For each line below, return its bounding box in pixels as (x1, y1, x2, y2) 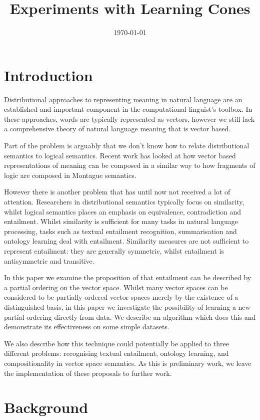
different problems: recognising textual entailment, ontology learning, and (4, 348, 229, 358)
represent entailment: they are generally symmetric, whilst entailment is (4, 245, 224, 256)
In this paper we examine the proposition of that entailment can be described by (4, 272, 251, 283)
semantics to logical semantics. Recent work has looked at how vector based (4, 150, 236, 160)
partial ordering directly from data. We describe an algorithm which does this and (4, 311, 256, 322)
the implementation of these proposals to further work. (4, 367, 172, 378)
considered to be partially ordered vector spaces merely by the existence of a (4, 292, 238, 302)
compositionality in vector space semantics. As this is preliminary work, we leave (4, 357, 251, 368)
